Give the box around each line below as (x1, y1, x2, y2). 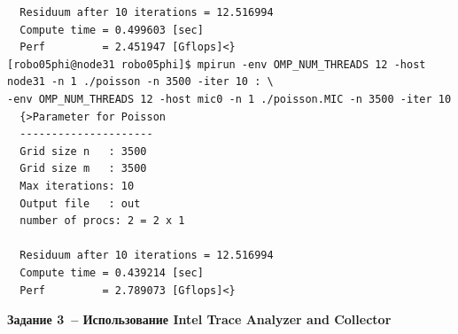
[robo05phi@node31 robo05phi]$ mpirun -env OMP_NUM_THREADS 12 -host (7, 58, 426, 71)
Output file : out (19, 197, 141, 210)
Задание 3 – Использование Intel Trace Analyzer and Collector (7, 310, 392, 329)
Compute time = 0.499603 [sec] (19, 23, 204, 36)
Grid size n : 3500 (19, 144, 147, 158)
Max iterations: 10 (19, 179, 135, 192)
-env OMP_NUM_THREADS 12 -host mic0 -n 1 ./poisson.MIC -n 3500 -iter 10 (7, 92, 452, 105)
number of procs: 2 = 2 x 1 (19, 214, 185, 228)
